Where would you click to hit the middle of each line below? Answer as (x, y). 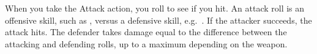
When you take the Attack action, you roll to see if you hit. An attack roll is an (155, 8)
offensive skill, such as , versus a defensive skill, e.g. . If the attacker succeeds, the (158, 20)
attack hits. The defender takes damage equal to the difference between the (146, 32)
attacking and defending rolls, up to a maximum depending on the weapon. (146, 43)
